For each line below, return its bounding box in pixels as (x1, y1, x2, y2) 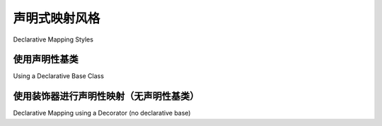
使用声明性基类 (13, 53, 79, 65)
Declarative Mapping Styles (13, 35, 93, 44)
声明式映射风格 (13, 11, 100, 26)
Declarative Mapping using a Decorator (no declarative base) (13, 109, 191, 118)
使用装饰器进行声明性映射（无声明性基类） (13, 90, 199, 102)
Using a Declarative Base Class (13, 72, 104, 80)
